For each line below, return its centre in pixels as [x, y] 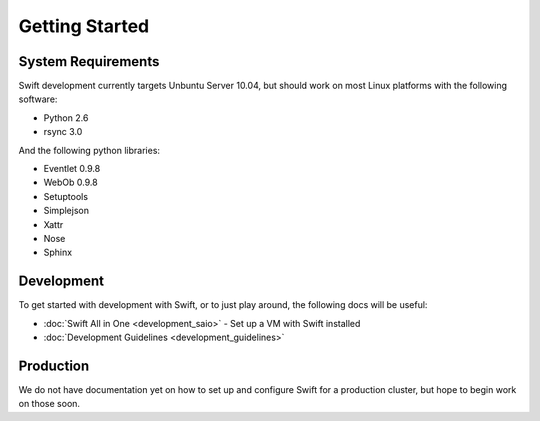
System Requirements [89, 61]
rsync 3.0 [63, 132]
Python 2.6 [66, 117]
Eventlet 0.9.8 [72, 169]
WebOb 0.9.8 [71, 182]
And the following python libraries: [89, 150]
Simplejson [66, 211]
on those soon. [49, 404]
